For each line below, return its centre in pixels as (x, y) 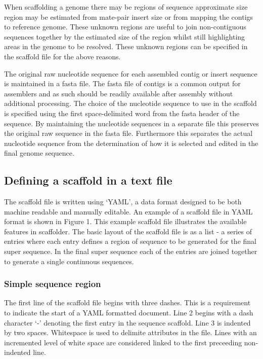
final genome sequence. (39, 153)
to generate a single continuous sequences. (69, 261)
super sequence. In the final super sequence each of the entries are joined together (131, 251)
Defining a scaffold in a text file (88, 180)
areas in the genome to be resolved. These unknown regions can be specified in (126, 46)
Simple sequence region (53, 284)
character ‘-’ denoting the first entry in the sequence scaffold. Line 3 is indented (127, 322)
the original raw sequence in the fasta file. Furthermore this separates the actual (128, 133)
